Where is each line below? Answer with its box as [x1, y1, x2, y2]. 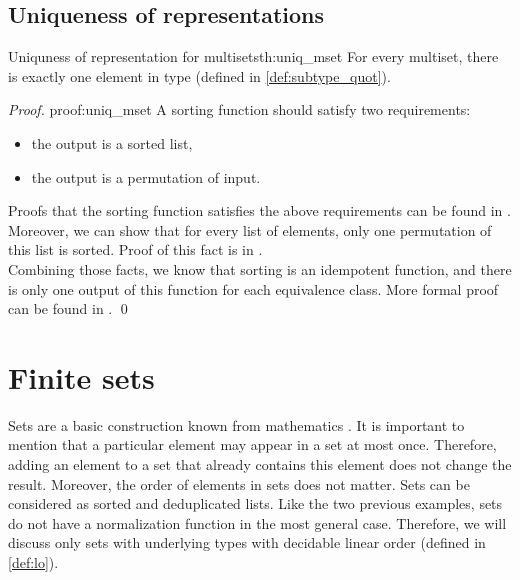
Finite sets [8, 356, 155, 397]
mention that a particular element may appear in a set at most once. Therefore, [8, 434, 497, 455]
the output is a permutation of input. [31, 166, 261, 187]
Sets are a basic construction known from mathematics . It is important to [8, 414, 465, 435]
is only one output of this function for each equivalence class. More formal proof [8, 278, 499, 299]
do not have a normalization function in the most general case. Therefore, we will [8, 512, 507, 533]
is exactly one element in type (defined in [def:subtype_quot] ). [8, 65, 391, 86]
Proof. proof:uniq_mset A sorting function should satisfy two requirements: [8, 99, 471, 120]
